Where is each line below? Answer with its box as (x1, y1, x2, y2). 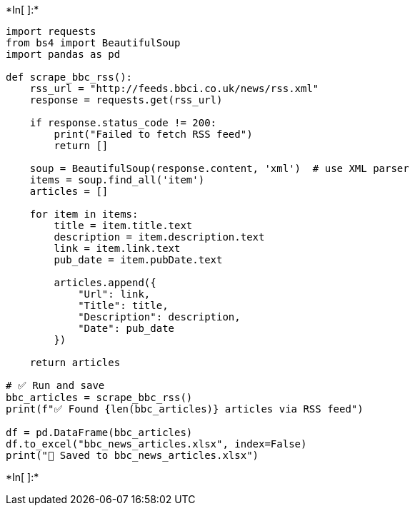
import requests (6, 26, 96, 37)
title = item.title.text (54, 220, 193, 231)
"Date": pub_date (78, 323, 175, 334)
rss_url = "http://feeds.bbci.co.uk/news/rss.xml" (29, 83, 319, 94)
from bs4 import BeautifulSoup (6, 37, 181, 49)
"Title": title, (78, 300, 169, 311)
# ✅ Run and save (6, 380, 105, 391)
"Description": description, (78, 311, 241, 323)
